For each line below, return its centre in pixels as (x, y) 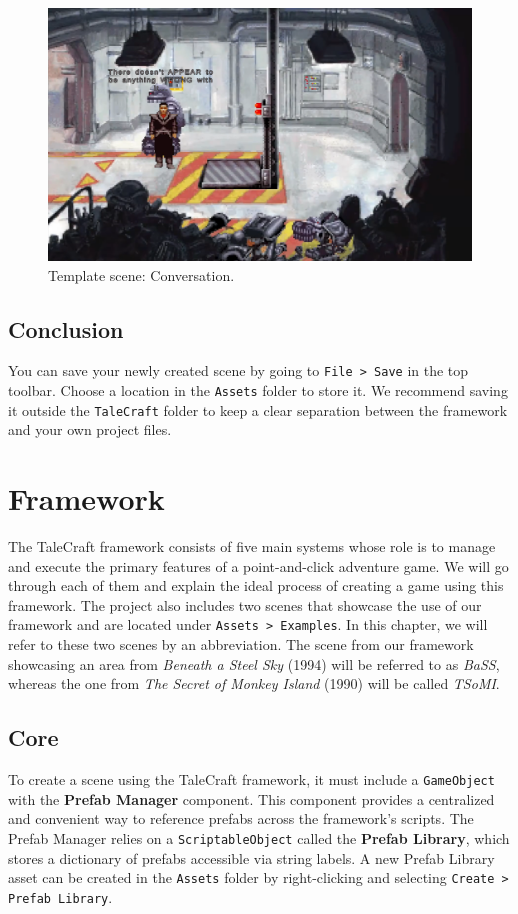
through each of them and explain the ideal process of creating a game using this (256, 585)
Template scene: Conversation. (141, 274)
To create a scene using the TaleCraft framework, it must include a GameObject (251, 779)
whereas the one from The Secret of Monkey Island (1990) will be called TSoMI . (254, 683)
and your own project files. (90, 429)
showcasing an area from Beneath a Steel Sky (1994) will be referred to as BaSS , (254, 663)
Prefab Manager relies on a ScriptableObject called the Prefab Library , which (259, 837)
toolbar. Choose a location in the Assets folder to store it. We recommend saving (258, 390)
